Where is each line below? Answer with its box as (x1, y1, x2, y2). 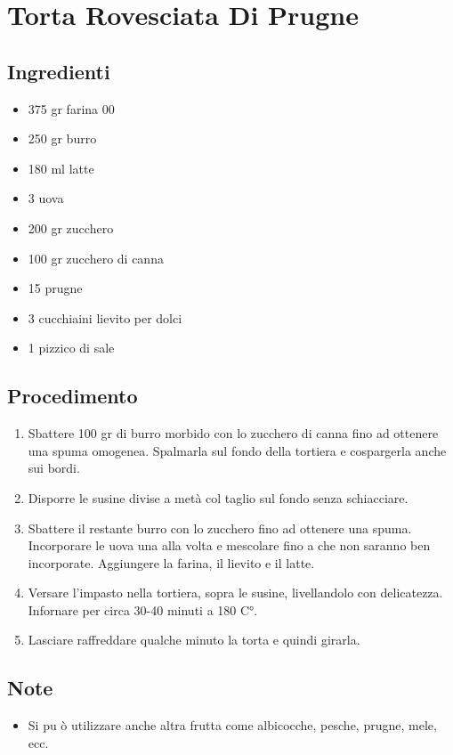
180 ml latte (28, 158, 94, 177)
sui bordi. (28, 459, 80, 477)
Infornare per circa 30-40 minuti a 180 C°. (28, 600, 258, 619)
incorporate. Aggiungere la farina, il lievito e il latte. (28, 553, 315, 572)
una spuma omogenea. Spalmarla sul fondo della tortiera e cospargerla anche (28, 441, 447, 459)
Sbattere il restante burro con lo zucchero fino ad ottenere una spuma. (28, 518, 412, 537)
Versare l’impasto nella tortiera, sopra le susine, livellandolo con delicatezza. (28, 583, 443, 602)
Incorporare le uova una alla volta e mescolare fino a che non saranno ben (28, 536, 431, 555)
